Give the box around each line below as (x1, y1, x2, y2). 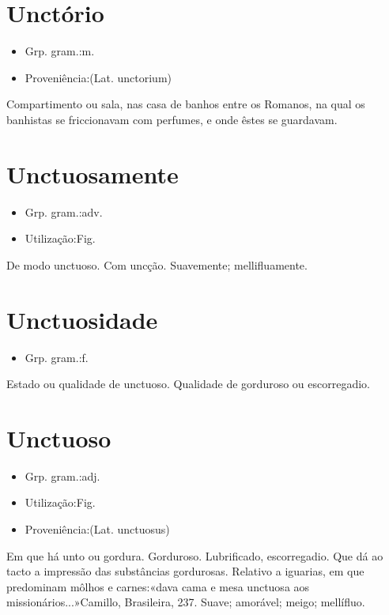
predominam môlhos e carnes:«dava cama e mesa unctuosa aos (6, 578, 310, 594)
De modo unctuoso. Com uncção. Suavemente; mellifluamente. (6, 256, 308, 273)
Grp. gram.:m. (25, 43, 95, 59)
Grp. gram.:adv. (25, 203, 103, 220)
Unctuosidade (6, 303, 158, 335)
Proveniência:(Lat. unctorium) (25, 69, 172, 85)
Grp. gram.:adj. (25, 467, 100, 484)
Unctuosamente (6, 157, 179, 190)
